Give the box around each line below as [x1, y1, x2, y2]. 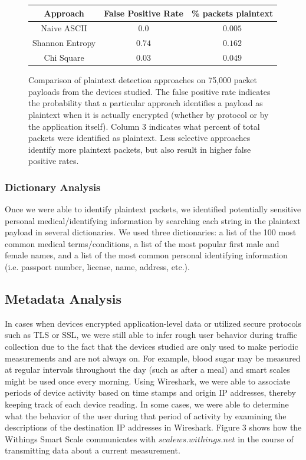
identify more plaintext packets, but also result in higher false [28, 143, 251, 155]
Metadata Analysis [5, 290, 122, 308]
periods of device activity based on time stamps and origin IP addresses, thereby [5, 386, 296, 399]
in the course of [238, 432, 294, 445]
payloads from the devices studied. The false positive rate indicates [28, 85, 271, 97]
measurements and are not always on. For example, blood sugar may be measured [5, 351, 301, 364]
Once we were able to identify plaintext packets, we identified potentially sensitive [5, 203, 301, 215]
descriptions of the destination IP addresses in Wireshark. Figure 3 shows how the [5, 421, 302, 433]
